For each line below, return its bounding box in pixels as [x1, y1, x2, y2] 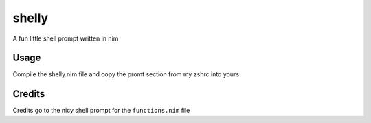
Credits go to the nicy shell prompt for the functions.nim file [12, 107, 190, 115]
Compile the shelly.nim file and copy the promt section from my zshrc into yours [12, 70, 240, 78]
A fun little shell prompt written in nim [12, 34, 119, 43]
